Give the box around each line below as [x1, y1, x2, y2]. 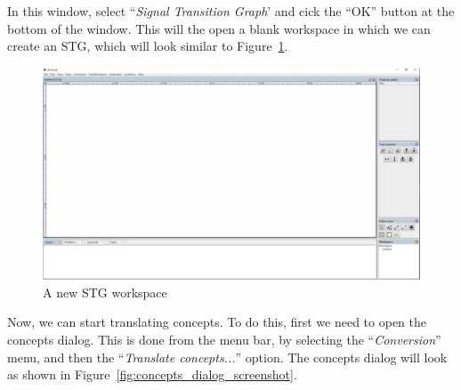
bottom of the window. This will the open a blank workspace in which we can [7, 19, 431, 37]
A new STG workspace [43, 282, 167, 301]
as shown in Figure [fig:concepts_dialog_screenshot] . [7, 365, 297, 384]
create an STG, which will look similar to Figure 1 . [7, 37, 288, 55]
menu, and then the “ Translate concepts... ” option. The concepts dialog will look [7, 347, 448, 366]
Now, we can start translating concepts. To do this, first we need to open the [7, 313, 427, 331]
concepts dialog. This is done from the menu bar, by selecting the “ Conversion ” [7, 330, 441, 349]
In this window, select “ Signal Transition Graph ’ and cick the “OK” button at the [7, 2, 455, 20]
